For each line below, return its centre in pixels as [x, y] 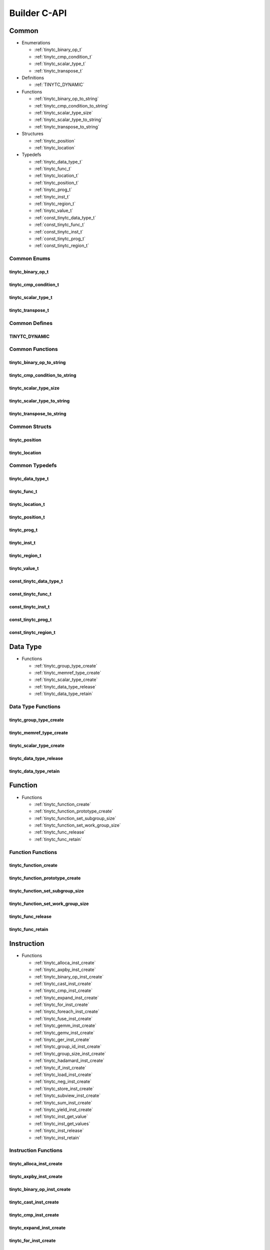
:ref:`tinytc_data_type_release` [65, 686]
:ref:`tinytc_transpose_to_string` [67, 126]
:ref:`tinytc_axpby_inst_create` [65, 969]
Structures [32, 134]
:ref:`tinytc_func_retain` [58, 839]
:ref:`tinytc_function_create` [62, 804]
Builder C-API [38, 13]
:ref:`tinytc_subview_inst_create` [67, 1095]
